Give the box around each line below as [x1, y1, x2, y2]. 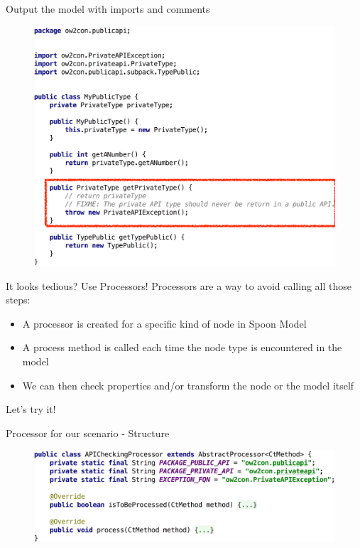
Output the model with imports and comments [6, 1, 210, 16]
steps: [6, 292, 31, 307]
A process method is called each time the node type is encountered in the [22, 340, 342, 355]
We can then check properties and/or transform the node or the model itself [22, 377, 354, 392]
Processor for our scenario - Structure [6, 425, 170, 440]
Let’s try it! [6, 402, 56, 417]
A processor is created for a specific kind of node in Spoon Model [22, 316, 307, 331]
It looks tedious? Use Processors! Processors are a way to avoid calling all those [6, 278, 352, 293]
